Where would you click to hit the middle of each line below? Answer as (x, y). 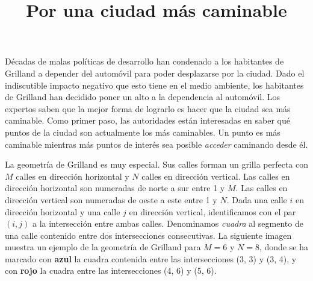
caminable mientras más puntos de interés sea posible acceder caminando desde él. (156, 144)
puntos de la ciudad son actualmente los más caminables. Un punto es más (143, 132)
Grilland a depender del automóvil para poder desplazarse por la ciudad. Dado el (155, 73)
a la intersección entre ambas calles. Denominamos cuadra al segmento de (168, 223)
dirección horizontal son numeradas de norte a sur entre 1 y (115, 188)
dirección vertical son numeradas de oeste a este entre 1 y (111, 199)
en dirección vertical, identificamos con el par (212, 211)
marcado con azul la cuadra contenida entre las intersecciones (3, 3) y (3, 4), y (151, 258)
